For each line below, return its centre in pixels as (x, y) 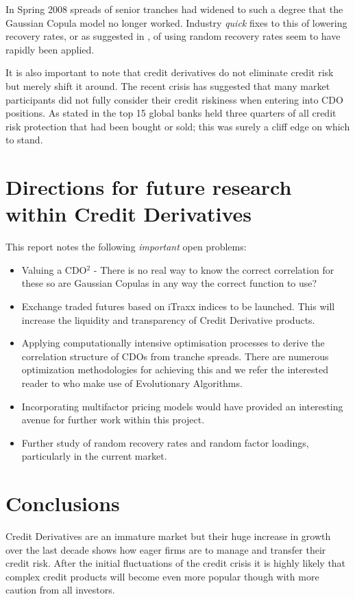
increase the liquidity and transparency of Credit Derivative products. (168, 319)
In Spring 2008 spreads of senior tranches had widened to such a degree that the (174, 9)
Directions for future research (149, 187)
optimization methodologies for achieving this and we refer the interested (175, 369)
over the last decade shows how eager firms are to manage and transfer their (166, 549)
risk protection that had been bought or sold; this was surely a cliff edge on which (178, 126)
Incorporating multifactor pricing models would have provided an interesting (182, 406)
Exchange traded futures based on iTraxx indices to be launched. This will (178, 306)
